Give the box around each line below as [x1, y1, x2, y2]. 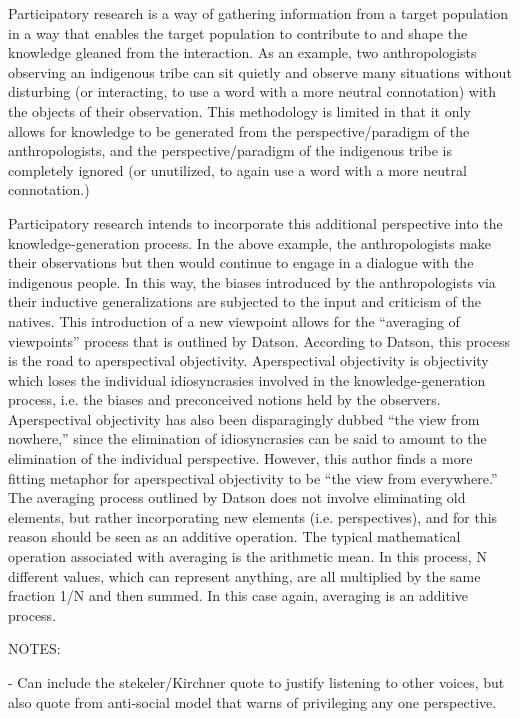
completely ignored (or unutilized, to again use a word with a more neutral [8, 159, 467, 180]
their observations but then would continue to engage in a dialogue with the [8, 252, 474, 273]
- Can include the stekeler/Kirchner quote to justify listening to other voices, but [8, 672, 505, 692]
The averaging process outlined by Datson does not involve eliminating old [8, 487, 466, 508]
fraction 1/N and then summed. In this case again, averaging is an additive [8, 585, 469, 606]
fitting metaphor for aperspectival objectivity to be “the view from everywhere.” [8, 467, 498, 488]
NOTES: [8, 638, 61, 659]
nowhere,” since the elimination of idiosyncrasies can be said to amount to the [8, 428, 487, 449]
